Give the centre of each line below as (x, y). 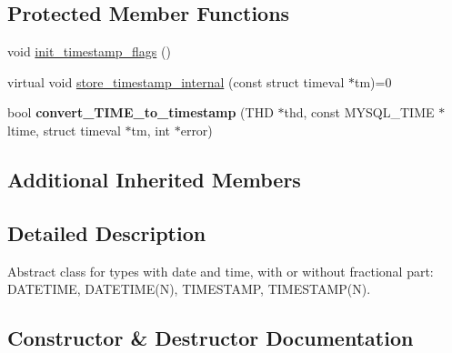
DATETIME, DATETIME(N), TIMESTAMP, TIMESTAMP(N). (189, 289)
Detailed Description (107, 232)
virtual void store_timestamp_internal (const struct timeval (176, 81)
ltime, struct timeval (64, 130)
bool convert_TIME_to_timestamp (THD (141, 112)
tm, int (151, 130)
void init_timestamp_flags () (89, 51)
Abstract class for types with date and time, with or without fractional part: (221, 271)
